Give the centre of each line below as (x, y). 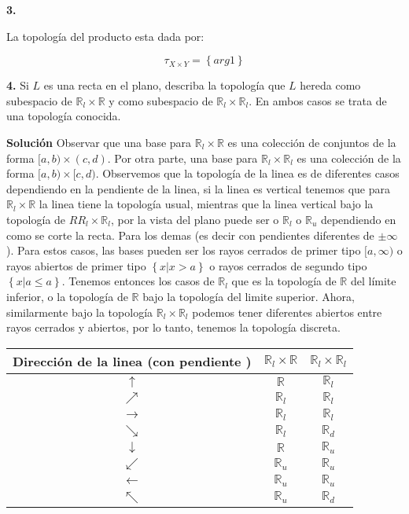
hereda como (330, 85)
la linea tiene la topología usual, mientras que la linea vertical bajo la (206, 204)
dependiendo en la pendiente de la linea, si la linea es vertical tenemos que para (198, 188)
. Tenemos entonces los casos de (138, 281)
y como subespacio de (161, 100)
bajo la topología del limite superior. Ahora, (249, 296)
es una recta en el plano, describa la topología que (164, 85)
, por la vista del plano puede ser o (195, 219)
